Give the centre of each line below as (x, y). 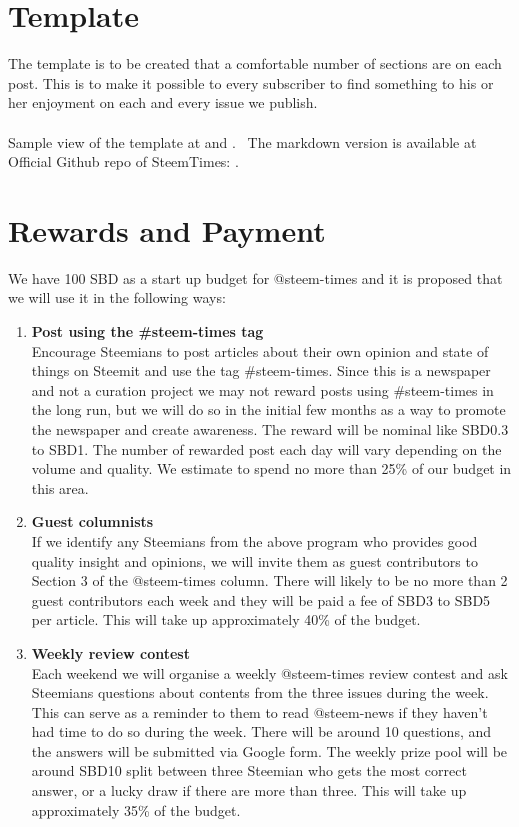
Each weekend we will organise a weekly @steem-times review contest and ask (269, 672)
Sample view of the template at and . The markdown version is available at (242, 141)
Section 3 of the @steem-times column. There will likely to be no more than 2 (269, 580)
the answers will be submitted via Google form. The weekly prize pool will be (269, 750)
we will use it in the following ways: (117, 297)
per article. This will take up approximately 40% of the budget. (226, 619)
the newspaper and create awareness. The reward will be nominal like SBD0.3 (270, 428)
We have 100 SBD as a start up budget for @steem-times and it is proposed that (255, 277)
